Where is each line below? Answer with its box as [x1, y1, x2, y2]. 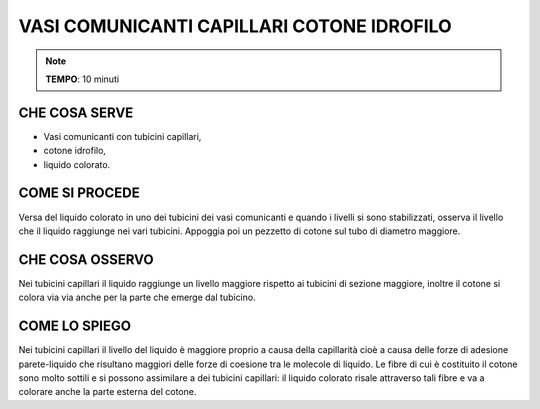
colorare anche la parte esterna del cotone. [18, 386, 197, 398]
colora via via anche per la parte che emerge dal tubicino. [18, 291, 256, 304]
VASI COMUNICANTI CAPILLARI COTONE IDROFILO [18, 15, 452, 37]
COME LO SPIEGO [18, 318, 132, 335]
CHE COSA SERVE [18, 104, 134, 121]
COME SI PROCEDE [18, 185, 140, 202]
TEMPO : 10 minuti [45, 73, 120, 85]
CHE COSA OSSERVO [18, 251, 154, 268]
